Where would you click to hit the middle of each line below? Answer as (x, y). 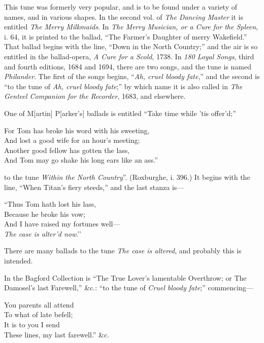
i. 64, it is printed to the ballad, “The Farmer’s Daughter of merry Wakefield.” (126, 36)
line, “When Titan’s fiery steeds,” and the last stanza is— (94, 187)
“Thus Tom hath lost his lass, (50, 204)
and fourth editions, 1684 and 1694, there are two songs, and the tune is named (128, 66)
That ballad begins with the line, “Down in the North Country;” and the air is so (131, 46)
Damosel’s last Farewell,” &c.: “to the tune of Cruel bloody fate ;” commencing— (129, 288)
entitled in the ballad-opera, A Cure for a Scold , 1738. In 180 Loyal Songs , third (129, 56)
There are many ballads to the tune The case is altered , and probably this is (123, 251)
